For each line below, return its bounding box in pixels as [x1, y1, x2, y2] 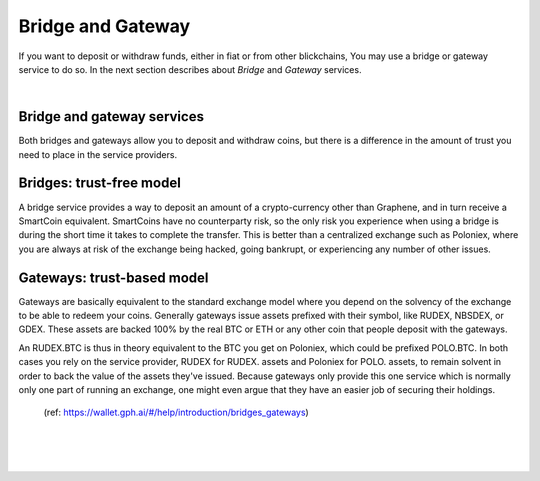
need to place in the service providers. [18, 148, 178, 160]
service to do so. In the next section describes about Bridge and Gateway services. [18, 63, 362, 75]
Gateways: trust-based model [18, 269, 209, 286]
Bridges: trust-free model [18, 175, 182, 192]
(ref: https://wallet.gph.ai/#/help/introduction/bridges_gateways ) [43, 406, 309, 419]
